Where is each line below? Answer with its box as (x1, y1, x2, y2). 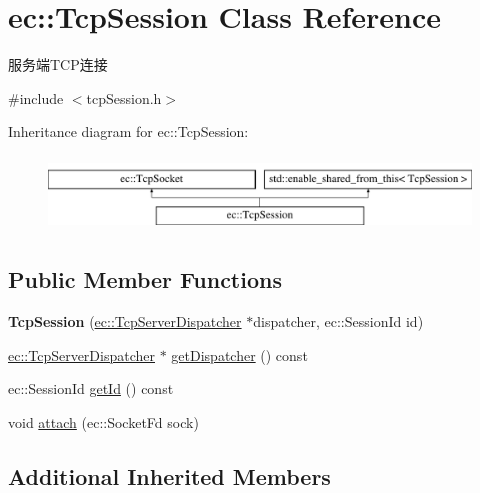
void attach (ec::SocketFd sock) (8, 412, 199, 433)
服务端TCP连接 (8, 54, 108, 75)
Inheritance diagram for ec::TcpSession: (8, 121, 249, 142)
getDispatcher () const (171, 344, 308, 365)
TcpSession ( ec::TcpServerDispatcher (8, 311, 242, 332)
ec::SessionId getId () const (8, 378, 174, 399)
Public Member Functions (8, 264, 282, 295)
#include (8, 87, 64, 108)
